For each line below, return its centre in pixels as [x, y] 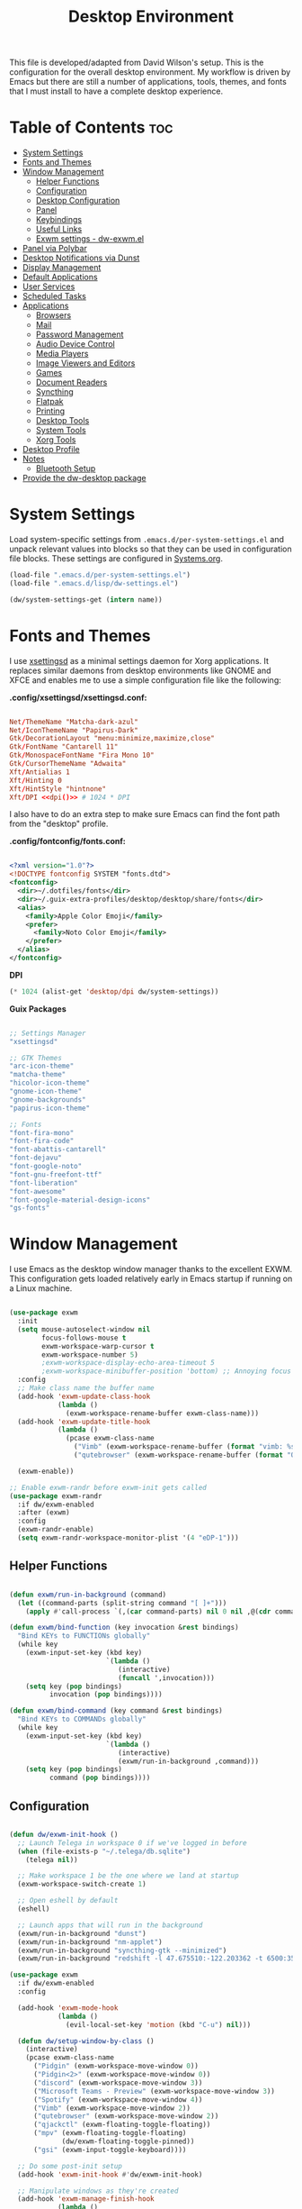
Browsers [53, 315]
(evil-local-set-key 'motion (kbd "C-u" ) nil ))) [159, 2024]
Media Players [62, 354]
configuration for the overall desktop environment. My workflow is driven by [150, 72]
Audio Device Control [75, 344]
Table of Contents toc [91, 127]
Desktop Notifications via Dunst [81, 258]
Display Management [62, 268]
